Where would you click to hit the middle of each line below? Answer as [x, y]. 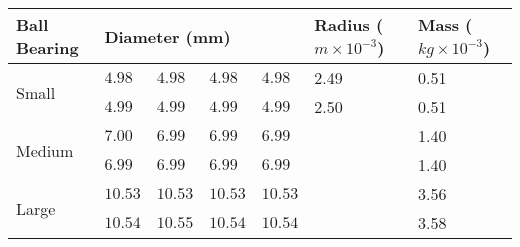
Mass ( [445, 24]
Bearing [47, 47]
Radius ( [349, 24]
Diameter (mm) [167, 36]
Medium [45, 150]
